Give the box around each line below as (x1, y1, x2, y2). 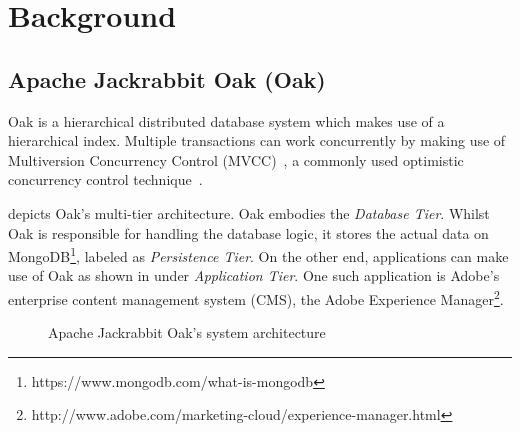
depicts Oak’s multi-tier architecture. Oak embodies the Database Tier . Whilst (8, 202, 490, 223)
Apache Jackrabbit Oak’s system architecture (48, 322, 326, 343)
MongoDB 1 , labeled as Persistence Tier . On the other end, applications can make (8, 243, 509, 266)
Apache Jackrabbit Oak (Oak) (8, 63, 326, 94)
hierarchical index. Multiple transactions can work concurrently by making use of (8, 130, 506, 151)
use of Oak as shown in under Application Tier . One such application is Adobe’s (8, 265, 500, 286)
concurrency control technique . (8, 169, 203, 190)
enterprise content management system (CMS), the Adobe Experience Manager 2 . (8, 285, 504, 309)
